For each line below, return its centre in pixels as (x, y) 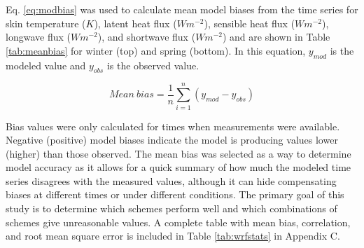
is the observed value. (153, 65)
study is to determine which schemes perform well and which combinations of (171, 208)
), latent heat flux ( (135, 23)
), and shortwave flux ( (147, 37)
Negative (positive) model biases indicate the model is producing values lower (172, 140)
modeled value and (46, 65)
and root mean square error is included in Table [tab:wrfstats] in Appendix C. (173, 236)
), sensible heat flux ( (250, 23)
